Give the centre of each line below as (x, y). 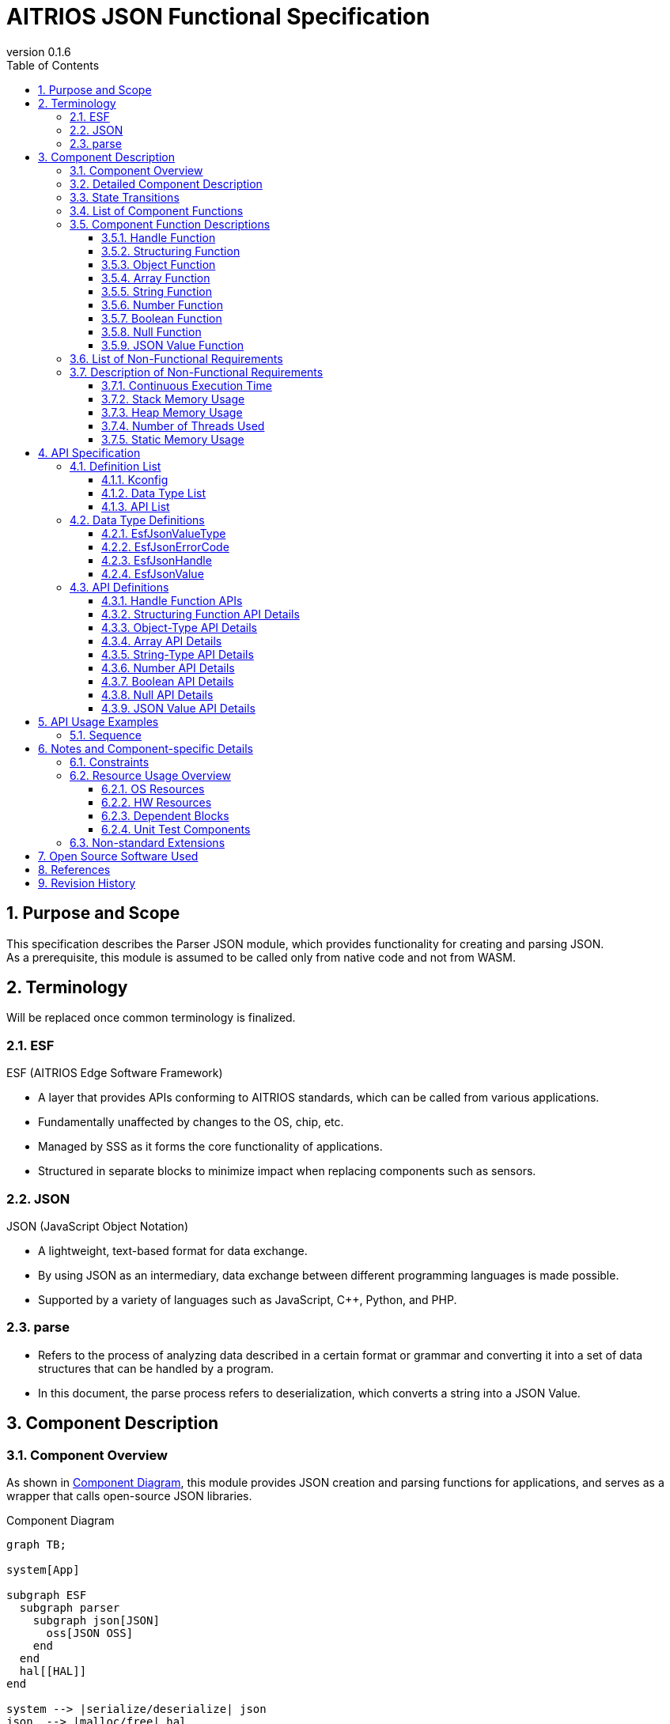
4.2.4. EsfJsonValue (153, 573)
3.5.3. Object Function (159, 264)
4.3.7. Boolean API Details (168, 681)
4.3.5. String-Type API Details (178, 654)
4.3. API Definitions (119, 587)
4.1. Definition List (115, 466)
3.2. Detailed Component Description (166, 183)
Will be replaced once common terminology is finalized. (151, 1018)
